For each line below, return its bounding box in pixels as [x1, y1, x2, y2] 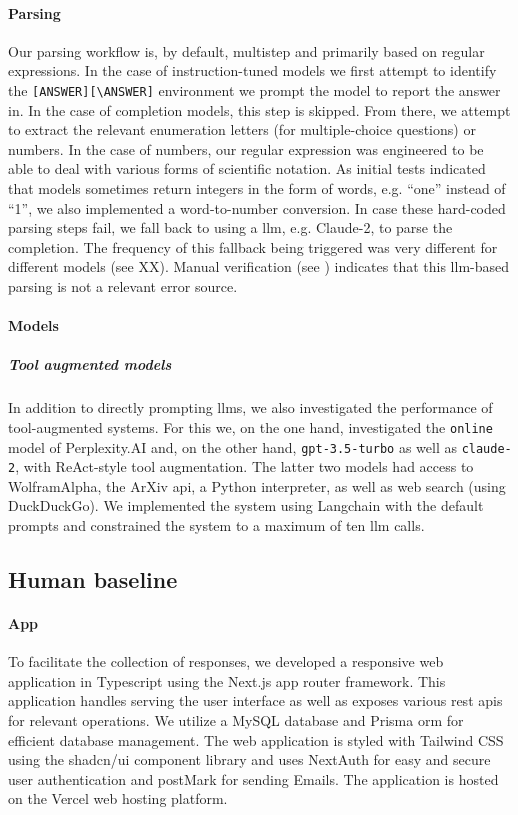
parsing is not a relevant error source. [8, 275, 238, 296]
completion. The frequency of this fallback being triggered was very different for [8, 236, 498, 257]
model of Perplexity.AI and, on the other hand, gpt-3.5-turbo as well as [8, 436, 457, 457]
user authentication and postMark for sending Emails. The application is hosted [8, 768, 499, 789]
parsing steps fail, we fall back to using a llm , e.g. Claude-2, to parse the [8, 217, 453, 238]
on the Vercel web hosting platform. [8, 788, 228, 809]
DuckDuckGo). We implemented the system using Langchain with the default [8, 495, 484, 516]
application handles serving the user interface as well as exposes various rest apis [8, 690, 503, 711]
